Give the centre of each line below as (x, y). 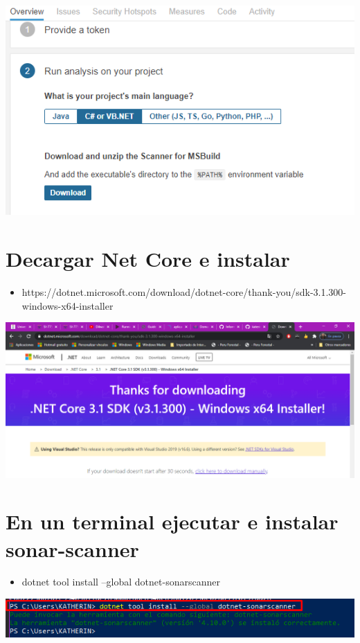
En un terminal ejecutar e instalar (172, 521)
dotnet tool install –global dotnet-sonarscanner (121, 582)
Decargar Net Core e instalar (148, 258)
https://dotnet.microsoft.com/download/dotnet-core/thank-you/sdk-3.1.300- (184, 291)
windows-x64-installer (67, 305)
